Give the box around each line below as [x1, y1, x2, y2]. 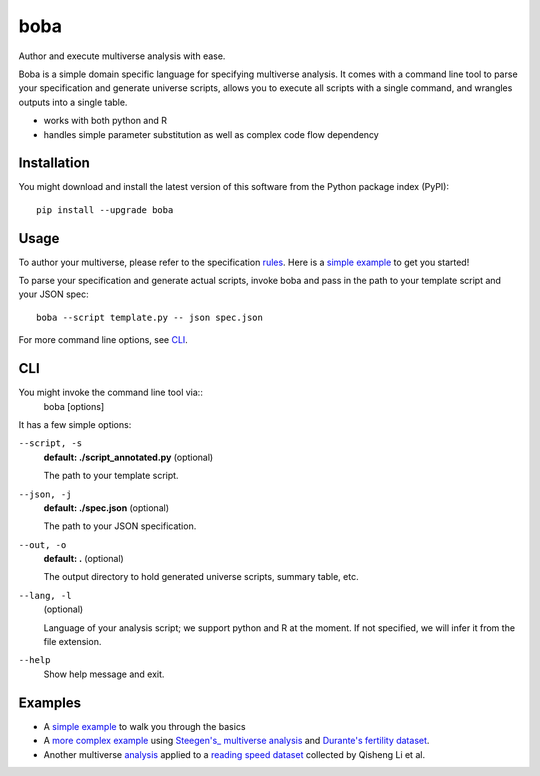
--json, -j [18, 488, 72, 500]
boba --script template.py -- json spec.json [36, 311, 264, 323]
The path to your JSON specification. [43, 520, 197, 532]
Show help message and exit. [43, 668, 165, 680]
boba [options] [43, 400, 105, 412]
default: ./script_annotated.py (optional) [43, 451, 214, 463]
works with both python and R [43, 115, 167, 127]
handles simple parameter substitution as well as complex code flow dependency [43, 128, 379, 140]
